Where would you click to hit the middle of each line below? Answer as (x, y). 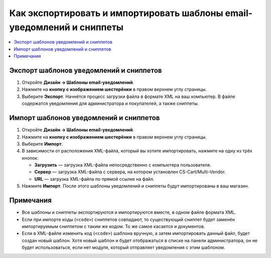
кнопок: (30, 158)
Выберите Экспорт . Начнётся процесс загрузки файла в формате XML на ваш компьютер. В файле (128, 96)
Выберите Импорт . (42, 144)
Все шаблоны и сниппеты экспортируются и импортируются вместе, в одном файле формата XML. (129, 212)
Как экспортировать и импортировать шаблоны (116, 13)
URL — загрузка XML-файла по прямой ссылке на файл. (94, 179)
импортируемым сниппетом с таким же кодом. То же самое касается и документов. (113, 226)
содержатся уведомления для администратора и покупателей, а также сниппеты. (110, 103)
